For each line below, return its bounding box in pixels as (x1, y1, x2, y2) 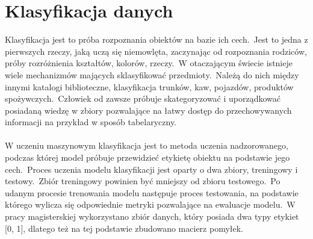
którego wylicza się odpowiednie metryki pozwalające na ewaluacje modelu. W (5, 198, 296, 211)
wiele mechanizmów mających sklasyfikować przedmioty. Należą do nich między (5, 68, 299, 81)
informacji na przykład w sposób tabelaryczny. (5, 116, 177, 128)
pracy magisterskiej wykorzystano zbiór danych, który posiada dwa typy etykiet (5, 210, 299, 223)
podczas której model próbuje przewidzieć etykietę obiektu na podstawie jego (5, 151, 290, 164)
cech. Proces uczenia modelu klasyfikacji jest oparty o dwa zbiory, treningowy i (5, 163, 298, 175)
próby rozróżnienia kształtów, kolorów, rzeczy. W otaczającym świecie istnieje (5, 57, 293, 69)
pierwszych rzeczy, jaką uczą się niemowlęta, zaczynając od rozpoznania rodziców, (5, 45, 307, 57)
